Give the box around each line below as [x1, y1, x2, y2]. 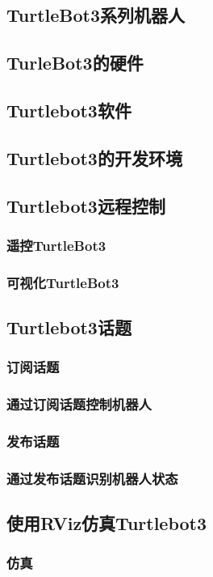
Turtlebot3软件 [6, 97, 132, 122]
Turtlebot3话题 [6, 314, 132, 339]
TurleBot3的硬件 [6, 50, 144, 75]
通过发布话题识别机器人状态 [6, 468, 178, 488]
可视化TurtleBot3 [6, 272, 119, 292]
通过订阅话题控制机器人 [6, 394, 152, 414]
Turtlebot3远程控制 [6, 193, 165, 218]
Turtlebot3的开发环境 [6, 145, 182, 170]
